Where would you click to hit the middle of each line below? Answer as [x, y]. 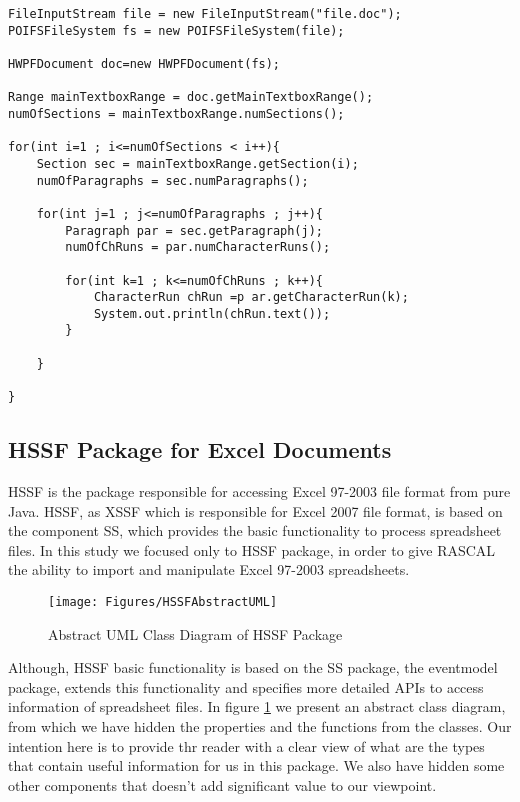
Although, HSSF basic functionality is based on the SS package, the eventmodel [253, 667]
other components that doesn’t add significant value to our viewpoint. [222, 784]
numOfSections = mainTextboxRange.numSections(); [176, 113]
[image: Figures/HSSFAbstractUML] [163, 601]
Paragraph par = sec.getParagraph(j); [194, 230]
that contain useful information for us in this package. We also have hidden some [256, 765]
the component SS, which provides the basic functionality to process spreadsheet [255, 530]
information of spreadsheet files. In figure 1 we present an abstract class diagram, [257, 706]
